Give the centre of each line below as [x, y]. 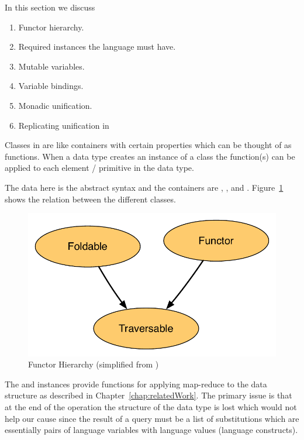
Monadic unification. [55, 105]
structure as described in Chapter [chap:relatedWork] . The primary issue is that [148, 395]
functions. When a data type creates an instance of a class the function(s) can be [150, 156]
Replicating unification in [64, 125]
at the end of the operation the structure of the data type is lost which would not [151, 406]
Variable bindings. [51, 86]
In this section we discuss [50, 7]
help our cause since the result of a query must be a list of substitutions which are [152, 418]
